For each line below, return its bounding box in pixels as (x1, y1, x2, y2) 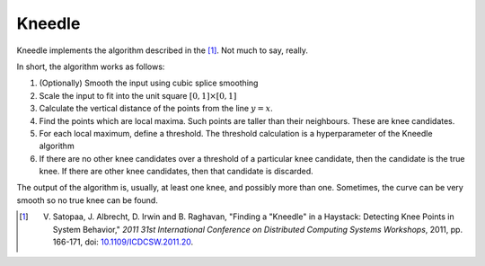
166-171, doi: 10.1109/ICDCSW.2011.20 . (52, 236, 194, 247)
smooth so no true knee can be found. (16, 194, 159, 206)
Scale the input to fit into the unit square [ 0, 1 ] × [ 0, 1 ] (39, 90, 237, 101)
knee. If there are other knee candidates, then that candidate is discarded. (39, 166, 313, 177)
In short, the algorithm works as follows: (16, 61, 165, 72)
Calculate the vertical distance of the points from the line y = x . (39, 103, 273, 114)
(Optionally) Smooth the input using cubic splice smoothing (39, 77, 259, 89)
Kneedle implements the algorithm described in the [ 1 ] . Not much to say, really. (16, 45, 309, 56)
